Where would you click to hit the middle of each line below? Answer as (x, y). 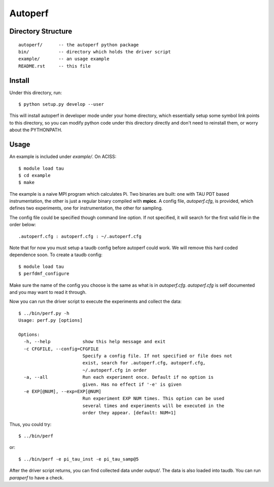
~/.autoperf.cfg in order (115, 370)
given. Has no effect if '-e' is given (132, 384)
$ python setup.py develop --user (61, 104)
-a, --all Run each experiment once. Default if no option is (119, 377)
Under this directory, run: (36, 93)
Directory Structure (41, 31)
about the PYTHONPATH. (36, 130)
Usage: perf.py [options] (51, 321)
